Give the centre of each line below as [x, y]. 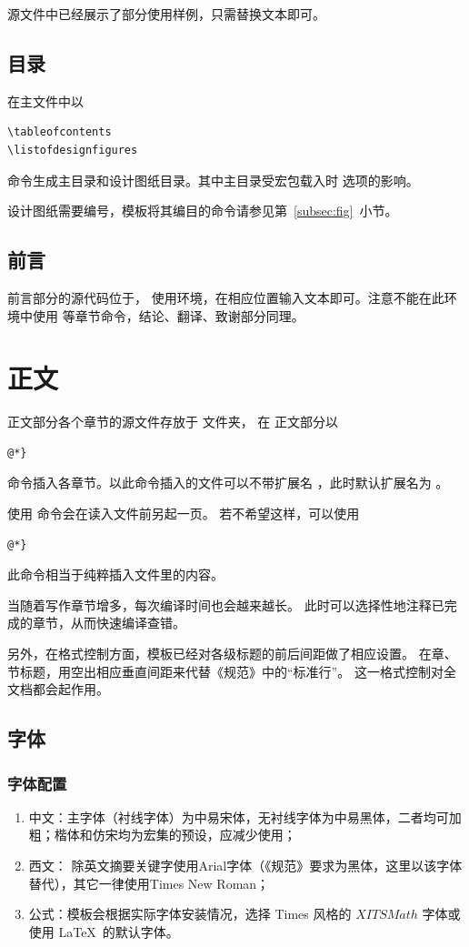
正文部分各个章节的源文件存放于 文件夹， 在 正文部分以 [173, 422]
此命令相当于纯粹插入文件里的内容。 [115, 574]
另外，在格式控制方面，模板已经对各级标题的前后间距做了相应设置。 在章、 [232, 654]
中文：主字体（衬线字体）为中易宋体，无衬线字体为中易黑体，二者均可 [239, 816]
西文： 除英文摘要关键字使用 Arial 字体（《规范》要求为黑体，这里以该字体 [245, 865]
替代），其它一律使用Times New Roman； [149, 883]
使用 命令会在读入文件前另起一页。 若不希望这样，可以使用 [184, 514]
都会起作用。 [70, 689]
